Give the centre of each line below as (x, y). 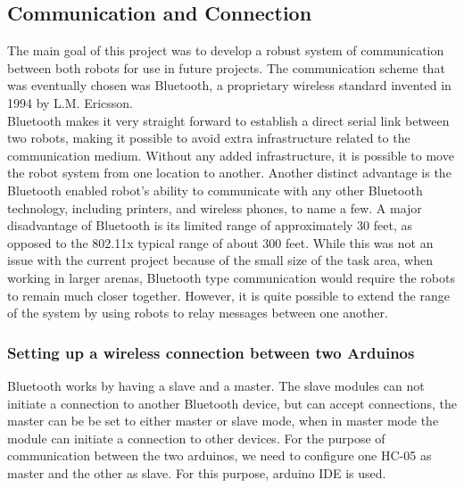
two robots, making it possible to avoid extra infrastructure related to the (209, 138)
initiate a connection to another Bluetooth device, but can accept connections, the (232, 403)
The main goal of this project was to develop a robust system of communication (226, 50)
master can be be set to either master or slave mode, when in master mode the (223, 421)
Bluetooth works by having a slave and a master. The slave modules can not (216, 385)
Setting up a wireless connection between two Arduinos (211, 352)
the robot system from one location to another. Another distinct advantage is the (229, 173)
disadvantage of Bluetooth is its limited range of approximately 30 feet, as (210, 225)
